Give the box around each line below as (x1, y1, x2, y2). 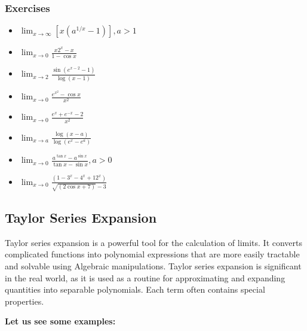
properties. (5, 294, 44, 307)
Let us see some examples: (5, 315, 116, 327)
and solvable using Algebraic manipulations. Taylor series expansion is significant (5, 259, 302, 272)
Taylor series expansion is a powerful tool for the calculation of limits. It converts (5, 236, 303, 248)
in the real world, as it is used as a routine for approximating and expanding (5, 271, 285, 284)
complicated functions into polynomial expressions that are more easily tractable (5, 248, 300, 260)
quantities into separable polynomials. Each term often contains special (5, 283, 265, 296)
